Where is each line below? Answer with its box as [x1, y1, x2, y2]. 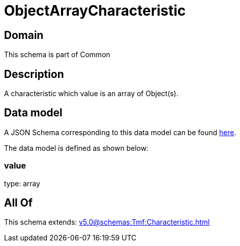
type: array [4, 179, 40, 188]
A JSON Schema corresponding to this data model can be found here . [4, 128, 236, 137]
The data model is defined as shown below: [4, 143, 149, 152]
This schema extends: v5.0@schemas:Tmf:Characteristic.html [4, 218, 210, 227]
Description [4, 67, 64, 80]
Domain [4, 28, 44, 42]
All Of [4, 196, 33, 210]
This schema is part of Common [4, 50, 110, 59]
